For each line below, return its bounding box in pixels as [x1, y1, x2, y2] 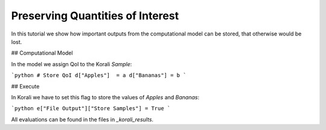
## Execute [11, 82, 40, 90]
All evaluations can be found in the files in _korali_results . [11, 116, 154, 123]
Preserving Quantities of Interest [11, 9, 179, 22]
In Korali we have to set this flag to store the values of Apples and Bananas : [11, 93, 199, 101]
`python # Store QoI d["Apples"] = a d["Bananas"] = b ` [11, 72, 187, 79]
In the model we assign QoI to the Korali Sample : [11, 60, 132, 67]
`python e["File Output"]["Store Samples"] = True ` [11, 105, 171, 112]
